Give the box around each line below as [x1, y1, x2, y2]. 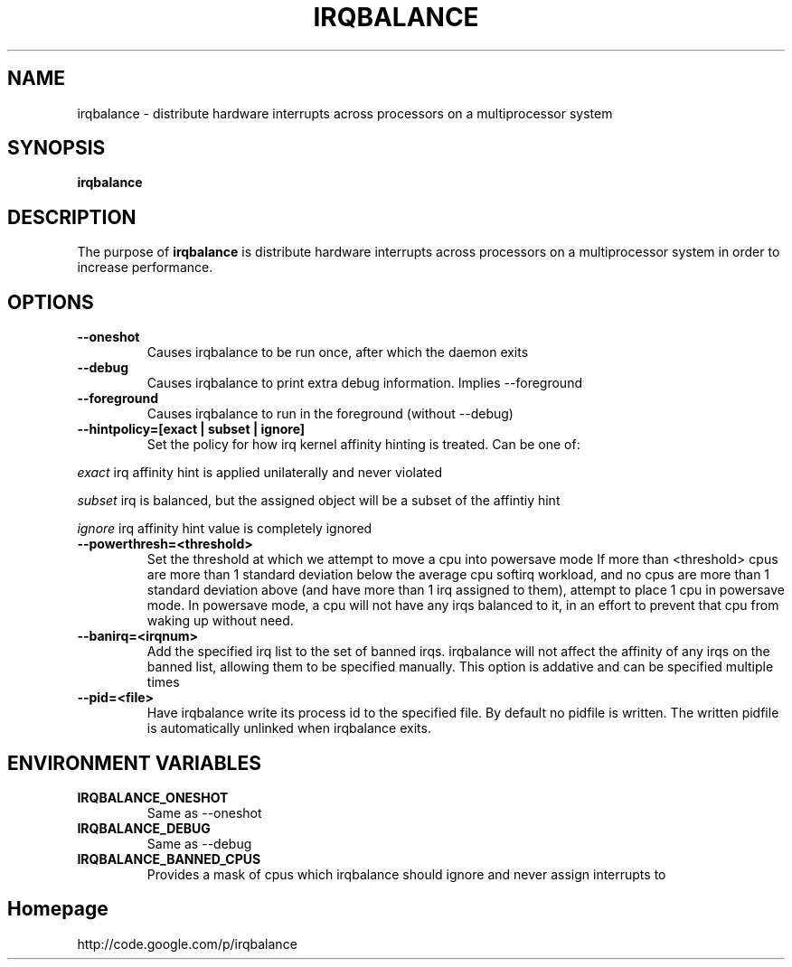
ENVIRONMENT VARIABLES [7, 751, 261, 775]
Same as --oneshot [146, 804, 262, 821]
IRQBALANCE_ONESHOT [77, 789, 229, 805]
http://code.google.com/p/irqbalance [77, 935, 297, 952]
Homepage [7, 897, 108, 921]
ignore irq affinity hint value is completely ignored [77, 521, 372, 537]
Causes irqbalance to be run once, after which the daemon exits [146, 344, 529, 361]
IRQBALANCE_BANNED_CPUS [77, 850, 261, 867]
